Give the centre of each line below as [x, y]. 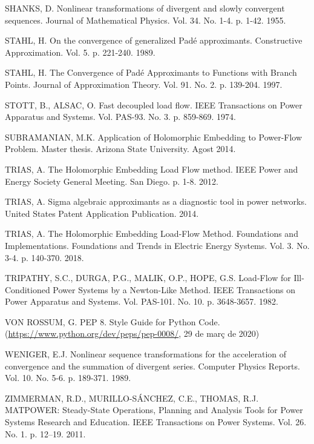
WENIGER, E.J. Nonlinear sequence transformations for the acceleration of [146, 354]
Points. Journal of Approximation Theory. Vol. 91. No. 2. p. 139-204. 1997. [144, 84]
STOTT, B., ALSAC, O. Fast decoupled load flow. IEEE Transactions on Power [154, 104]
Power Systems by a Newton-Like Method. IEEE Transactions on [174, 289]
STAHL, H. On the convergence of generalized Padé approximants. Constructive [154, 40]
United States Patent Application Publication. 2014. [102, 213]
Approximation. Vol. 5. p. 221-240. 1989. [80, 52]
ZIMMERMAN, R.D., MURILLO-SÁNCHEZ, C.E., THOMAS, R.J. [132, 398]
